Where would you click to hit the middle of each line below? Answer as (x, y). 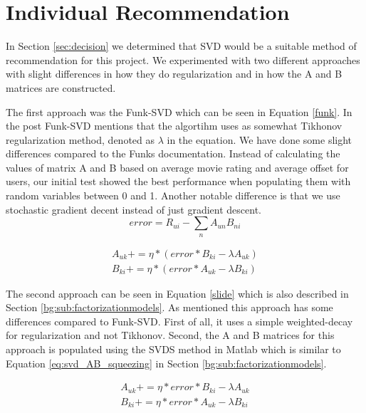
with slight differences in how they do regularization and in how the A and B (174, 74)
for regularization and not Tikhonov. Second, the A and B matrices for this (170, 335)
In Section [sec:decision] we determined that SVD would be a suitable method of (181, 46)
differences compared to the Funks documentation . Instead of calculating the (173, 153)
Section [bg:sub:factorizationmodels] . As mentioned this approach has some (169, 307)
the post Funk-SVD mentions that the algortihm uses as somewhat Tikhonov (174, 126)
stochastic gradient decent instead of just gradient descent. (134, 209)
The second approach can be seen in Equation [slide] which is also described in (177, 293)
